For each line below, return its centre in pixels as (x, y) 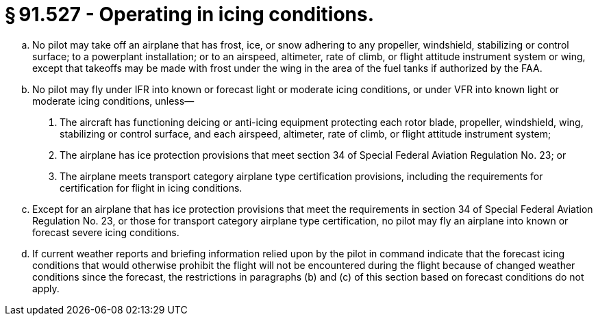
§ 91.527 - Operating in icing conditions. (190, 14)
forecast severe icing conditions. (106, 232)
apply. (46, 288)
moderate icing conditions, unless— (113, 101)
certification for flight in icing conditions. (151, 188)
